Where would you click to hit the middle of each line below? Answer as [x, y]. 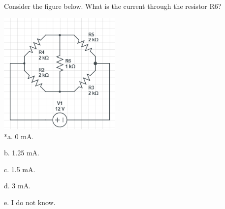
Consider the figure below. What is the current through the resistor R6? [113, 6]
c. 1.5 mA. [20, 169]
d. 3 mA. [17, 186]
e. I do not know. [30, 202]
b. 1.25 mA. [22, 153]
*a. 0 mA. [19, 136]
